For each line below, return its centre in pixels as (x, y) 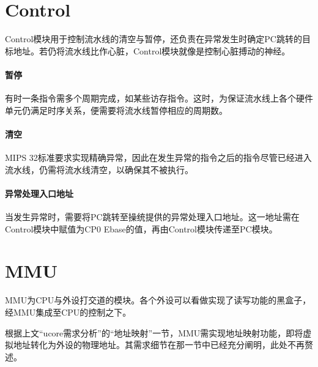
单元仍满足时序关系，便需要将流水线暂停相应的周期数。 (116, 110)
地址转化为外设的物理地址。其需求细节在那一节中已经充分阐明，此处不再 (159, 345)
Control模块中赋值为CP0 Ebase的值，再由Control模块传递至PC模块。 (141, 228)
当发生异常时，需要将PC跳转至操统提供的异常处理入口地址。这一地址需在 (152, 217)
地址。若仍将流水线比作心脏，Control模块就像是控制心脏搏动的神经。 (152, 50)
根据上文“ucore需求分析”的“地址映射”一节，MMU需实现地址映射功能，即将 (154, 332)
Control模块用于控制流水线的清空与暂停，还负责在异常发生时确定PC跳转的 (153, 39)
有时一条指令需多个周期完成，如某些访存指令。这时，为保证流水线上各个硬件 (159, 98)
